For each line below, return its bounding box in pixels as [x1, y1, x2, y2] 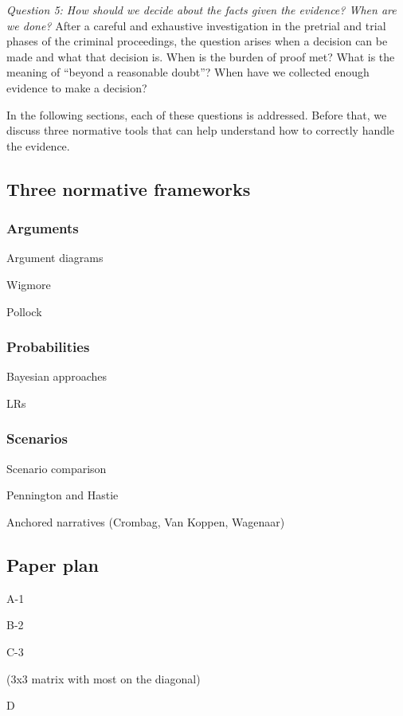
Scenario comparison [6, 460, 107, 476]
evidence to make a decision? [6, 79, 147, 96]
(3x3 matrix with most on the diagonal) [6, 670, 201, 687]
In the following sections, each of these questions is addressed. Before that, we [6, 106, 387, 123]
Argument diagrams [6, 249, 104, 266]
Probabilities [6, 337, 90, 357]
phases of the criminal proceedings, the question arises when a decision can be [6, 33, 388, 49]
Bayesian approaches [6, 368, 107, 385]
